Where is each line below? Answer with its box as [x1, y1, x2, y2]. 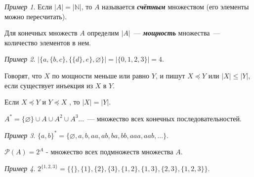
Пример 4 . [4, 163, 36, 174]
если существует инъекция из [4, 80, 93, 90]
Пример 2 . [4, 54, 36, 64]
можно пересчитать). [4, 11, 67, 21]
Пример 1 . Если [4, 1, 52, 11]
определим [87, 28, 119, 38]
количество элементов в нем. [4, 37, 91, 47]
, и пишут [155, 70, 185, 80]
